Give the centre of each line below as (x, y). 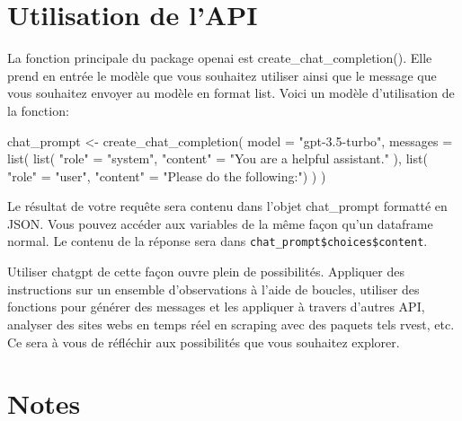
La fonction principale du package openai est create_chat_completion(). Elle (220, 58)
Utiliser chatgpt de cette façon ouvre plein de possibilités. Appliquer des (206, 272)
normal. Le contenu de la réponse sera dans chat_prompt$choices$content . (218, 241)
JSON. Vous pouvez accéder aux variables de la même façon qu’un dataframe (220, 223)
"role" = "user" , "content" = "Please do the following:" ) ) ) (167, 175)
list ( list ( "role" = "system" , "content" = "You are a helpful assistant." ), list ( (218, 158)
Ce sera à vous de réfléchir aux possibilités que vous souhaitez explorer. (204, 342)
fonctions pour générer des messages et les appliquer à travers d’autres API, (216, 307)
